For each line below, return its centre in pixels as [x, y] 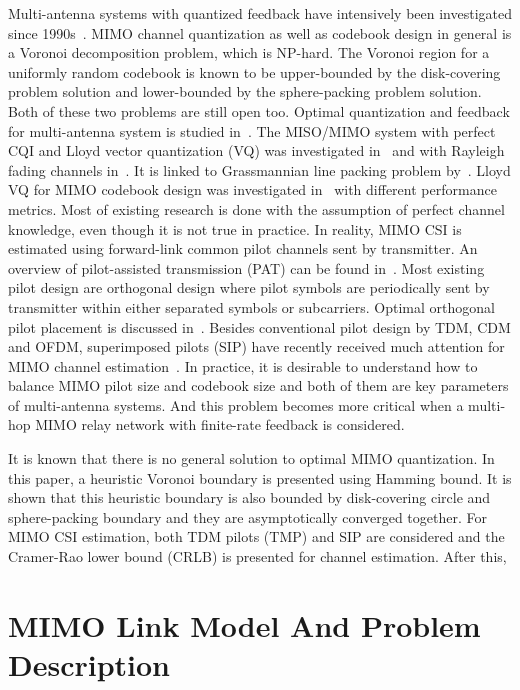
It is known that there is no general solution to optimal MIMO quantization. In [251, 458]
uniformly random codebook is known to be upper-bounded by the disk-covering [254, 71]
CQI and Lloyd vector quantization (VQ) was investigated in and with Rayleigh [256, 150]
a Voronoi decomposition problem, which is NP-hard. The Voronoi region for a [249, 52]
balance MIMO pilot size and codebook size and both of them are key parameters [258, 385]
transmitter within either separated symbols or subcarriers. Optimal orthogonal [251, 306]
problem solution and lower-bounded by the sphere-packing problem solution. [245, 91]
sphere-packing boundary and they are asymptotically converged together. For [247, 516]
